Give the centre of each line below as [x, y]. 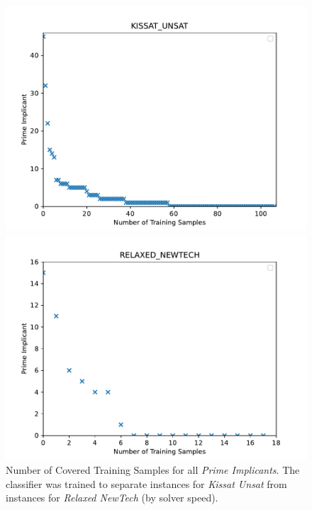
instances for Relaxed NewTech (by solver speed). [112, 498]
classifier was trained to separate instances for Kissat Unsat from [146, 483]
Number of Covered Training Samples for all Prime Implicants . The [153, 470]
